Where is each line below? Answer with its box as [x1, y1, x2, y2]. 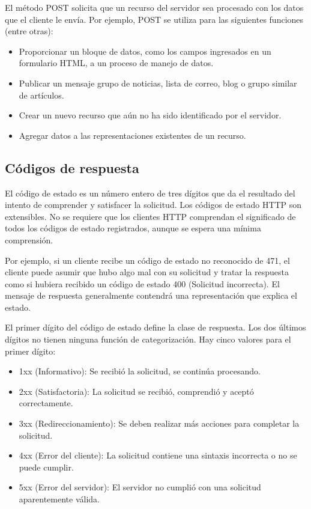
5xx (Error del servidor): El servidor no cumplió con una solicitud [19, 481, 261, 493]
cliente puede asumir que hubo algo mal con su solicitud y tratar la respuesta [5, 266, 289, 278]
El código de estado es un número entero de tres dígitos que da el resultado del [5, 186, 295, 199]
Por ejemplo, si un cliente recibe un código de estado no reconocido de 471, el [5, 254, 290, 266]
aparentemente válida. [19, 493, 100, 505]
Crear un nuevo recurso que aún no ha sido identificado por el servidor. [19, 109, 282, 121]
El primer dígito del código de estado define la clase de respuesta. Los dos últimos [5, 321, 306, 334]
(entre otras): [5, 25, 53, 37]
